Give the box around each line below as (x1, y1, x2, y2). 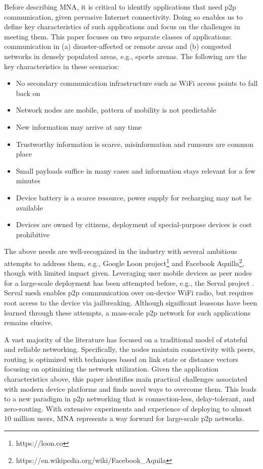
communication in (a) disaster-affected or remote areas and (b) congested (4, 41, 232, 51)
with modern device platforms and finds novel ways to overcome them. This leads (4, 383, 257, 394)
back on (16, 87, 40, 98)
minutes (16, 175, 40, 186)
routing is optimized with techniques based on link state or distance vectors (4, 353, 238, 364)
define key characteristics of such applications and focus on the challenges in (4, 21, 240, 32)
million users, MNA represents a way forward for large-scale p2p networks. (13, 413, 244, 424)
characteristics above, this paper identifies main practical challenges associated (4, 374, 247, 384)
